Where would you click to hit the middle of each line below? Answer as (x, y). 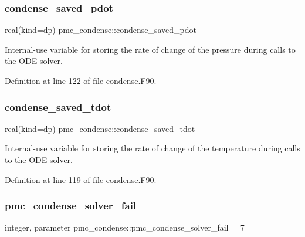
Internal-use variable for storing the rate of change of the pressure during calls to (150, 49)
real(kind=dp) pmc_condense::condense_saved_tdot (100, 128)
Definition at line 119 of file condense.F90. (81, 179)
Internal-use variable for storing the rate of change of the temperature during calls (152, 148)
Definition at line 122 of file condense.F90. (81, 80)
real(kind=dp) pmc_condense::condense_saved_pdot (101, 30)
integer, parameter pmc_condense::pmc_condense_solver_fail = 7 (125, 227)
